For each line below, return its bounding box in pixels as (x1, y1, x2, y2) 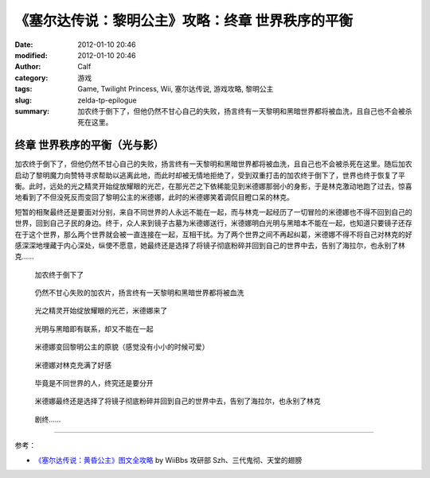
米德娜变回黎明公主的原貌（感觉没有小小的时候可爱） (34, 342, 209, 352)
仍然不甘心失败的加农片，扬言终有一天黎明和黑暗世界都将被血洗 (34, 288, 244, 297)
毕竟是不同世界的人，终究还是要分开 (34, 379, 154, 388)
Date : (14, 40, 33, 49)
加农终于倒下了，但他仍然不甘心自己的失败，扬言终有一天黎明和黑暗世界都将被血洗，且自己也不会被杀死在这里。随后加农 (14, 159, 412, 169)
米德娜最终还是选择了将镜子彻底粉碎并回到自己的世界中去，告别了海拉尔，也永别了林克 (34, 396, 321, 406)
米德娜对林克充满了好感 (34, 360, 111, 370)
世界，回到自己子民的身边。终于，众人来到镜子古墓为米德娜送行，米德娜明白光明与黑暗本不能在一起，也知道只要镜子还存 (14, 219, 412, 228)
